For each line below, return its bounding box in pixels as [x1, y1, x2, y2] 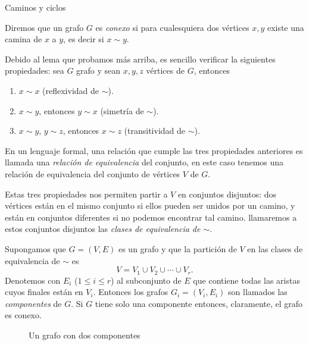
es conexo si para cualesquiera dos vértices [95, 21, 249, 33]
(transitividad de [124, 124, 186, 137]
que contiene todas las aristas [193, 274, 300, 286]
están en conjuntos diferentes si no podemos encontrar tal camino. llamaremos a [5, 211, 297, 223]
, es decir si [63, 33, 104, 45]
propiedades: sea [5, 64, 64, 77]
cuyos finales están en [5, 286, 83, 298]
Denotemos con [5, 274, 61, 286]
